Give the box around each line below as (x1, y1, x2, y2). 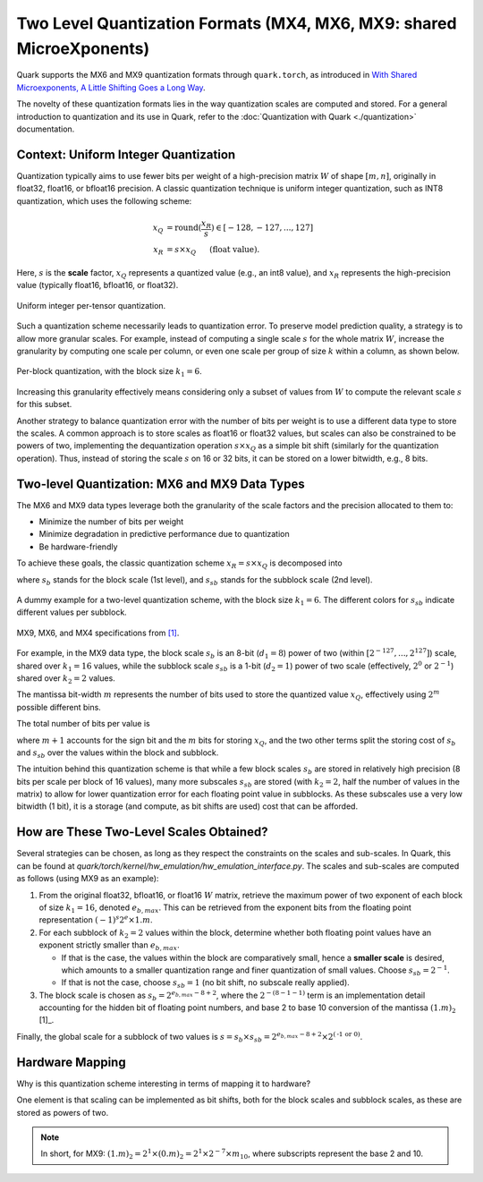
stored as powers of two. (16, 1107, 109, 1118)
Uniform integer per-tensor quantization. (16, 300, 166, 310)
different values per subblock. (16, 607, 127, 617)
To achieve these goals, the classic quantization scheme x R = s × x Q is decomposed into (16, 557, 343, 571)
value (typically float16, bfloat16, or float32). (16, 280, 179, 291)
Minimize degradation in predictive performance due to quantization (38, 529, 290, 540)
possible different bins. (16, 702, 102, 712)
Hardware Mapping (16, 1054, 126, 1069)
